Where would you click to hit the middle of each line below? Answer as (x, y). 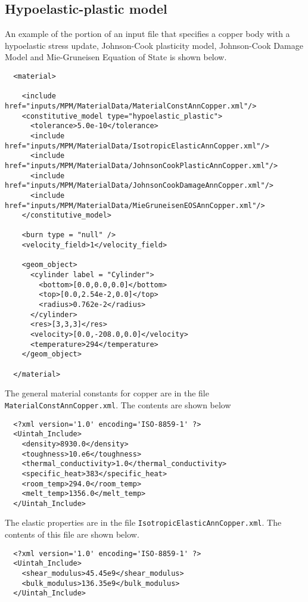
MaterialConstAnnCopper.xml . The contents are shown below (118, 404)
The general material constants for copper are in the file (107, 393)
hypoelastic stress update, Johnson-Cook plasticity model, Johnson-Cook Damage (154, 45)
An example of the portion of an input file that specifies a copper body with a (147, 34)
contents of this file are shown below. (72, 534)
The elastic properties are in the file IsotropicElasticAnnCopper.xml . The (143, 522)
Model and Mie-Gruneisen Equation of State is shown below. (116, 57)
